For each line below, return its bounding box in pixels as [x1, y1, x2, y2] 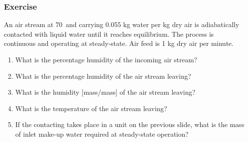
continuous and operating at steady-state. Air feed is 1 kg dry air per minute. [4, 38, 233, 48]
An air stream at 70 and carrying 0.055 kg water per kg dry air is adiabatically [4, 19, 239, 29]
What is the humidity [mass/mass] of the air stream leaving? [15, 87, 196, 97]
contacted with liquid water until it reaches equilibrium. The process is [4, 28, 214, 39]
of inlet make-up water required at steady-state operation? [15, 128, 189, 139]
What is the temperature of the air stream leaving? [15, 103, 167, 113]
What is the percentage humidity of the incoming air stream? [15, 55, 197, 64]
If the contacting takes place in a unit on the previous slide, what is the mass [15, 119, 245, 129]
